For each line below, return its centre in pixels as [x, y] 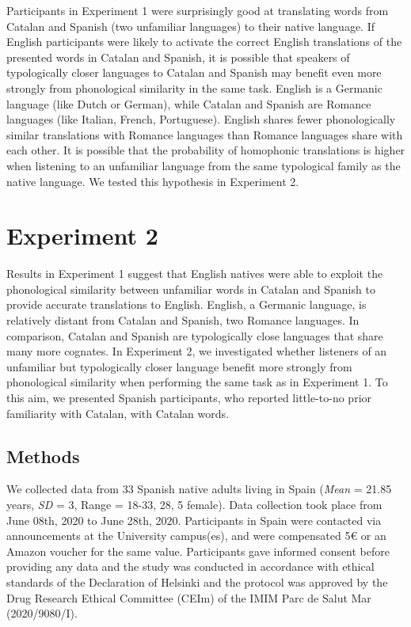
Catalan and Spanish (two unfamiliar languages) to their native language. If [191, 26]
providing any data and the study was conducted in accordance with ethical [190, 566]
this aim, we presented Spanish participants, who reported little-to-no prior [189, 397]
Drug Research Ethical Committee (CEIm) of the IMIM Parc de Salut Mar [189, 597]
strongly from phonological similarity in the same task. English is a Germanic [194, 87]
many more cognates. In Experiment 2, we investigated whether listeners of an [197, 351]
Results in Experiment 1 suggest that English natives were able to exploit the [195, 274]
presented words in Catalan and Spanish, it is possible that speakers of [178, 57]
